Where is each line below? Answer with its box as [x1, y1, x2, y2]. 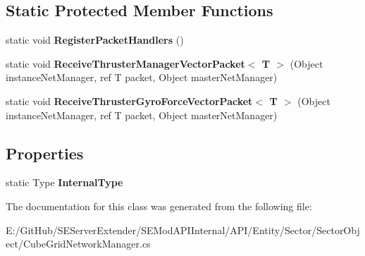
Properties [6, 142, 84, 164]
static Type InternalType [6, 175, 123, 190]
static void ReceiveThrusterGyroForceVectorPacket [6, 93, 253, 108]
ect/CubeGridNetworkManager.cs [6, 236, 151, 251]
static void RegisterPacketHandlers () [6, 32, 184, 47]
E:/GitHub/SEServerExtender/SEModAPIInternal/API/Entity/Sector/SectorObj [6, 222, 360, 237]
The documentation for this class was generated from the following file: [6, 198, 312, 213]
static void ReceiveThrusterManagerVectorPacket [6, 56, 245, 71]
